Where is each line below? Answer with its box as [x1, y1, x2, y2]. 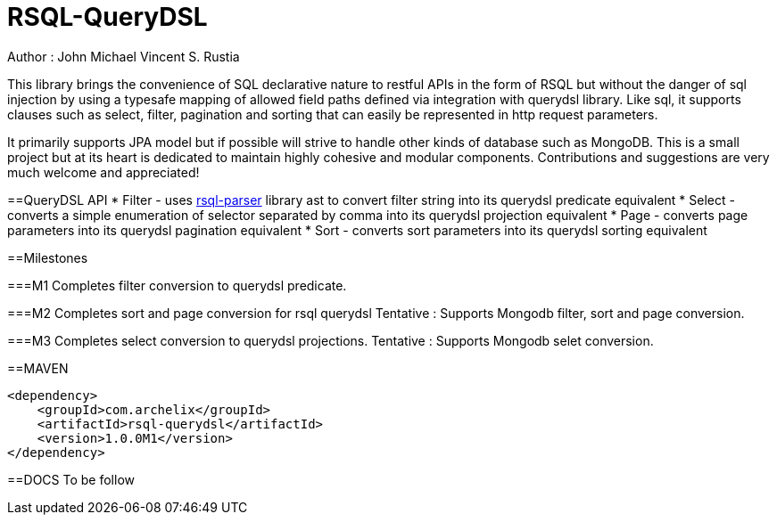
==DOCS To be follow [7, 471, 135, 487]
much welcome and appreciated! [7, 164, 200, 180]
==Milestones [7, 249, 88, 265]
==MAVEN [7, 360, 69, 376]
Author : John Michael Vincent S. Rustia [7, 48, 240, 64]
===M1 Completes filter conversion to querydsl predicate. [7, 277, 347, 293]
